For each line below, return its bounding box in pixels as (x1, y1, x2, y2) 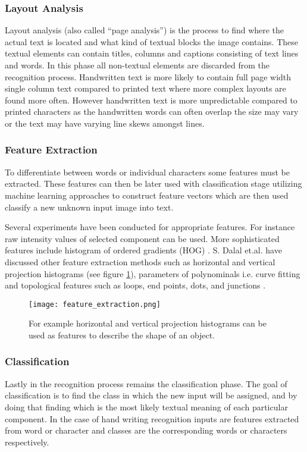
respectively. (5, 435, 49, 448)
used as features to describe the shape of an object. (29, 328, 215, 341)
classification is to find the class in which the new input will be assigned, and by (5, 389, 297, 401)
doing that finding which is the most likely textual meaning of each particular (5, 400, 288, 413)
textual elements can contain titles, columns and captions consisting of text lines (5, 47, 299, 59)
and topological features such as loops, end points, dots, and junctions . (5, 279, 266, 291)
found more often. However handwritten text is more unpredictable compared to (5, 93, 297, 106)
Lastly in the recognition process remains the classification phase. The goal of (5, 377, 287, 390)
